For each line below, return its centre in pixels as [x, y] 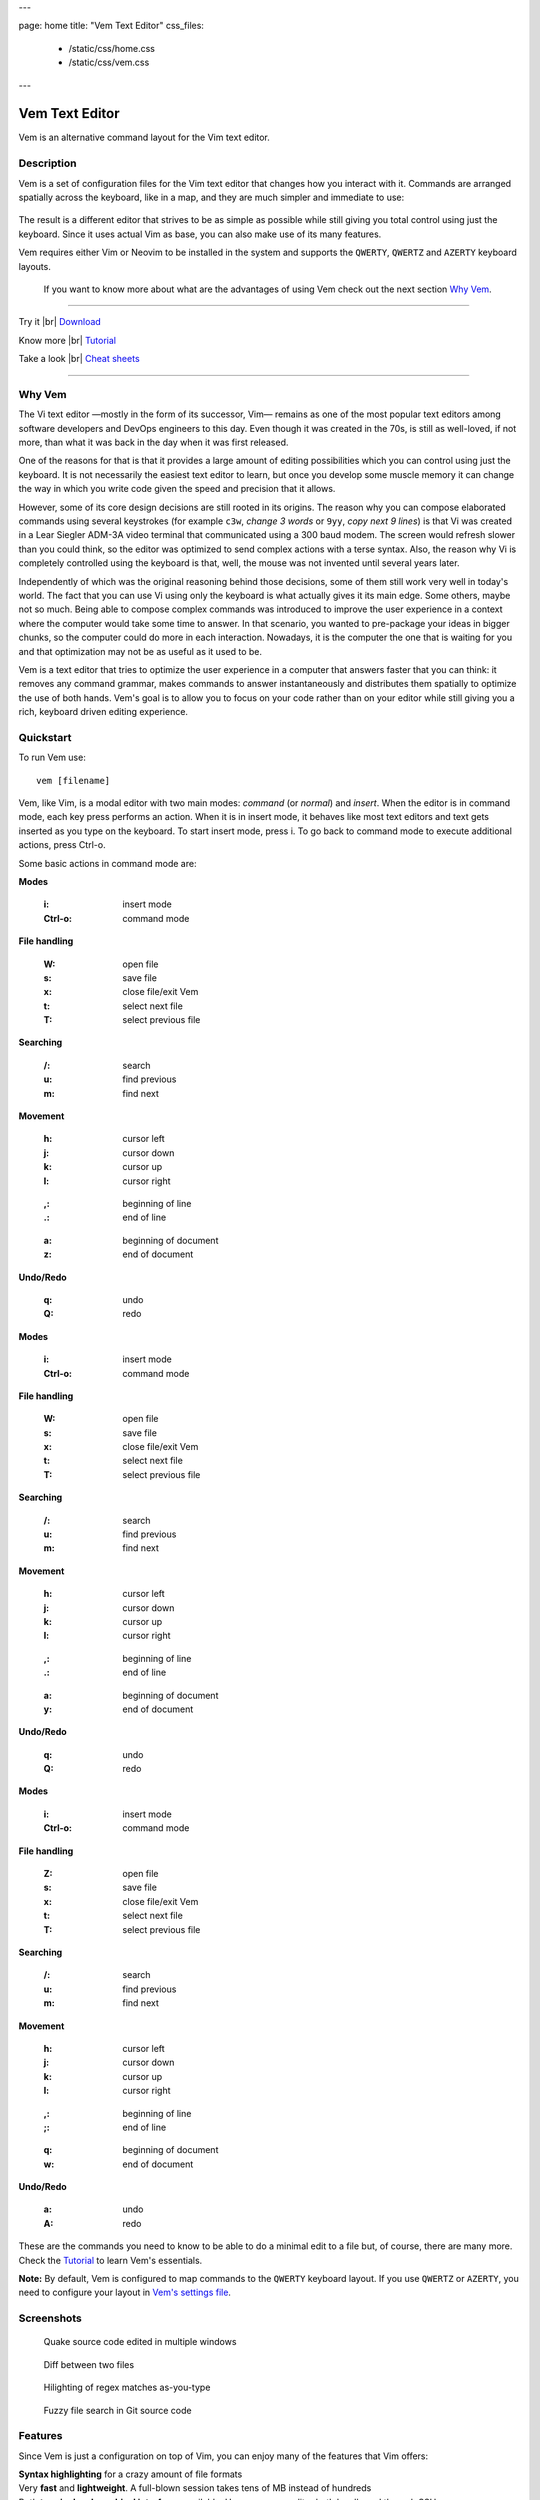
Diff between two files [89, 2364]
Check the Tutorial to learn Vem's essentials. [110, 2260]
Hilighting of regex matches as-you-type [127, 2387]
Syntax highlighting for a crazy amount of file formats [130, 2474]
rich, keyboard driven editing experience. [103, 712]
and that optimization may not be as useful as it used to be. [140, 651]
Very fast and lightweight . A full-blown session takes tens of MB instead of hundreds [195, 2488]
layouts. [35, 266]
